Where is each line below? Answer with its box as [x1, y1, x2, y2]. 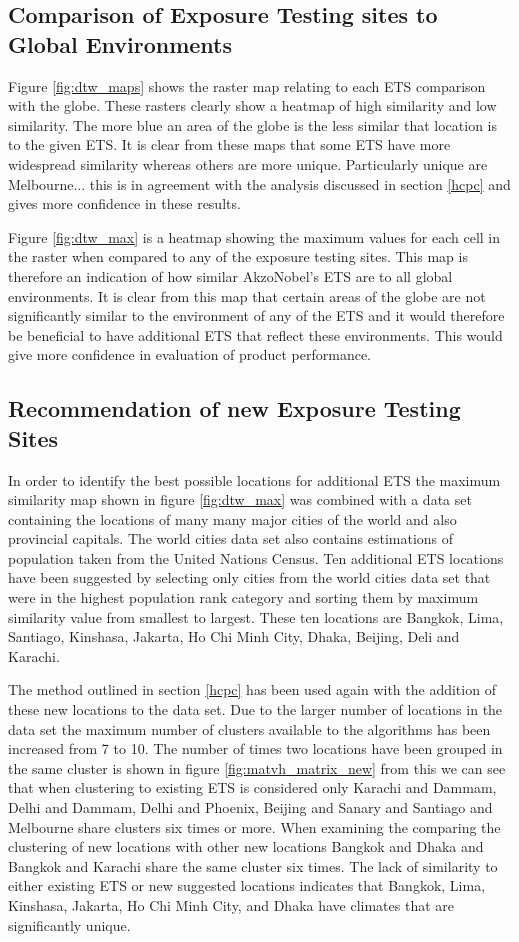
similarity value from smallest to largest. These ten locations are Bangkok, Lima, [8, 606, 504, 627]
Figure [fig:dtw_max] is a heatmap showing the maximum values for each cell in [8, 226, 501, 247]
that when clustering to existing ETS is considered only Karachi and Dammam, [8, 777, 497, 798]
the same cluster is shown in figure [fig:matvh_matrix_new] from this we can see [8, 757, 506, 778]
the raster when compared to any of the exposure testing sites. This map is [8, 246, 468, 267]
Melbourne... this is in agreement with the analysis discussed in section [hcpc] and [8, 173, 511, 194]
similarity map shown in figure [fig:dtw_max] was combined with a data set [8, 489, 472, 510]
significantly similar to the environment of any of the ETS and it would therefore [8, 305, 505, 326]
